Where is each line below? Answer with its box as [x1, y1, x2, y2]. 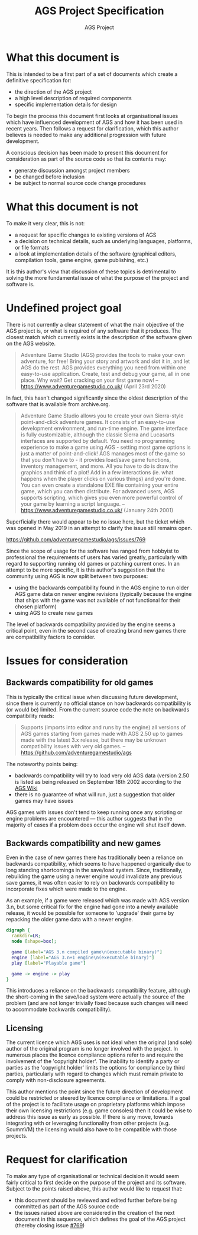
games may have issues [14, 797, 74, 804]
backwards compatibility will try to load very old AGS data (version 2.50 [14, 772, 190, 779]
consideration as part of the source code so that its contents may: [6, 155, 167, 162]
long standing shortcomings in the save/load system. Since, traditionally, [6, 867, 183, 874]
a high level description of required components [14, 94, 132, 101]
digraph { [6, 927, 31, 933]
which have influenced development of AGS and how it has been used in [6, 119, 183, 126]
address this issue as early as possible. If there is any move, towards [6, 1113, 174, 1121]
